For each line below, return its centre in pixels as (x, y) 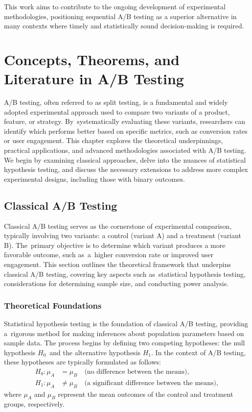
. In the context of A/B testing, (199, 352)
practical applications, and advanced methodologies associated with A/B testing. (125, 150)
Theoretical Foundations (53, 305)
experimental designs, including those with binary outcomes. (94, 179)
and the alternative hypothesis (95, 352)
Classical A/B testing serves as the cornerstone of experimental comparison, (118, 226)
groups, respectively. (34, 404)
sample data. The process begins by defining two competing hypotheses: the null (125, 343)
